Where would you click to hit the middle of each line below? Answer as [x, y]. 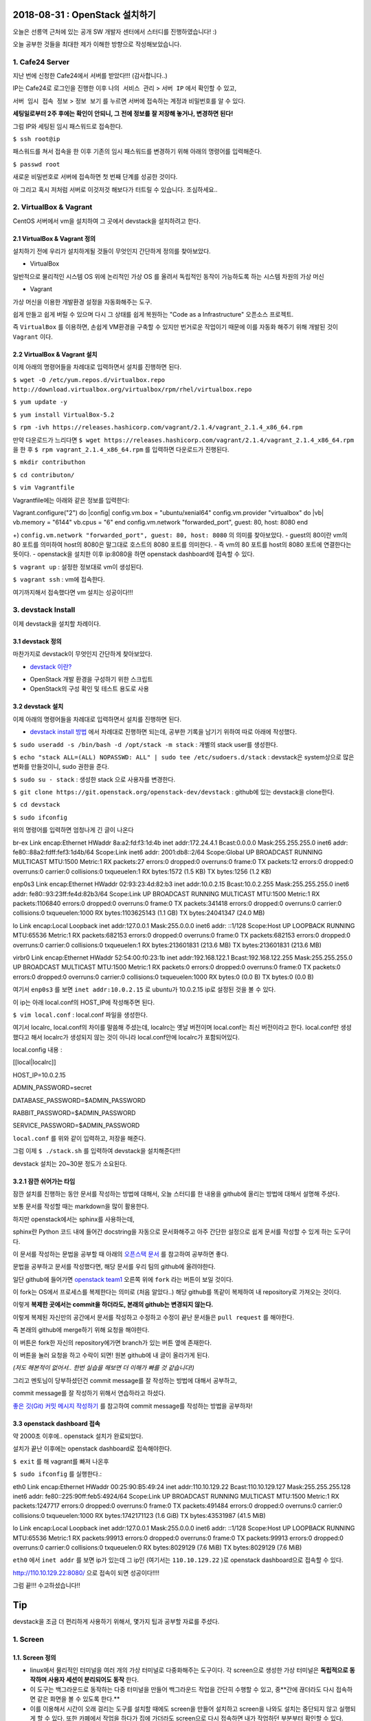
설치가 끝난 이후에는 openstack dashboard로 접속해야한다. [92, 1448]
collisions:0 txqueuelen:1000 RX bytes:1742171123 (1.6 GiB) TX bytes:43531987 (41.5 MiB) [139, 1515]
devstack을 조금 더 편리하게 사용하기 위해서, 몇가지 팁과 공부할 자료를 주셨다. [116, 1621]
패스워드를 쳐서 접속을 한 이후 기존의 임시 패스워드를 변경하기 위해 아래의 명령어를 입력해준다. [137, 151]
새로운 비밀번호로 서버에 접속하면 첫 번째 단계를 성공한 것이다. [95, 177]
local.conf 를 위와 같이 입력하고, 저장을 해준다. [79, 1138]
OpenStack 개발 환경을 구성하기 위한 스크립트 [91, 679]
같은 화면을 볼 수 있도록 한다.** [78, 1699]
